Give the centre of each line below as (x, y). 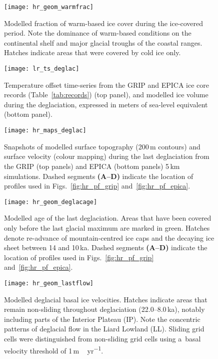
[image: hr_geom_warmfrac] (49, 7)
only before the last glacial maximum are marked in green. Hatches (107, 227)
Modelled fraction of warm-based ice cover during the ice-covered (104, 23)
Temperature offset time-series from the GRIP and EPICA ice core (106, 84)
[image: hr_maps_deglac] (45, 131)
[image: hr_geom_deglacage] (51, 202)
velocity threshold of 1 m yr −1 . (54, 349)
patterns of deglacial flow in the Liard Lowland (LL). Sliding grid (104, 329)
